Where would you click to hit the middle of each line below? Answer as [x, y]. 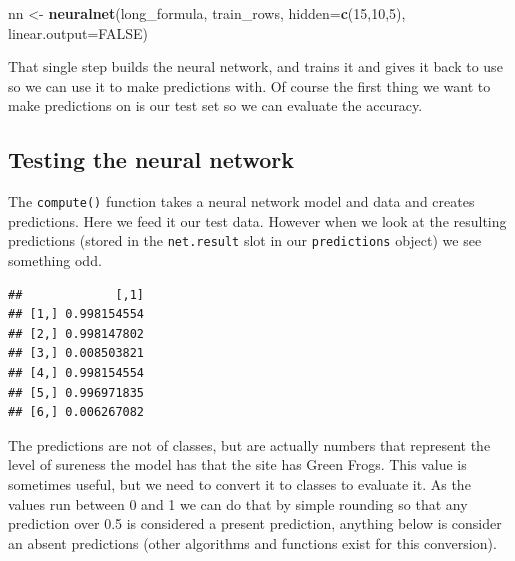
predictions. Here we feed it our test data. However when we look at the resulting [257, 220]
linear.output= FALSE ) [78, 32]
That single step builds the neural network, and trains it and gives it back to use [255, 66]
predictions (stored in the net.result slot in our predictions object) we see [245, 240]
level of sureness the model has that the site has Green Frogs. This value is [237, 464]
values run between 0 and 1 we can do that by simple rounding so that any [238, 503]
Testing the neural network [151, 159]
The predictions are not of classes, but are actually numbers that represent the [249, 444]
